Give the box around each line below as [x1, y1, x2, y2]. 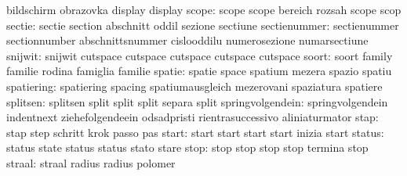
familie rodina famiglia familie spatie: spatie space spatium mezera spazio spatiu [6, 63, 392, 79]
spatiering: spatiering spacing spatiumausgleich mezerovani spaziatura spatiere [6, 77, 383, 94]
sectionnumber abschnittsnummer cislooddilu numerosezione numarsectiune [6, 32, 369, 48]
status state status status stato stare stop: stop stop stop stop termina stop [6, 139, 369, 156]
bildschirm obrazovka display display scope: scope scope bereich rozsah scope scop [6, 2, 402, 17]
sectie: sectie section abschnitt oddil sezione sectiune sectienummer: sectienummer [6, 16, 399, 33]
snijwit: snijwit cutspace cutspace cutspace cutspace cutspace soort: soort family [6, 47, 393, 63]
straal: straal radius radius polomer [6, 154, 176, 171]
